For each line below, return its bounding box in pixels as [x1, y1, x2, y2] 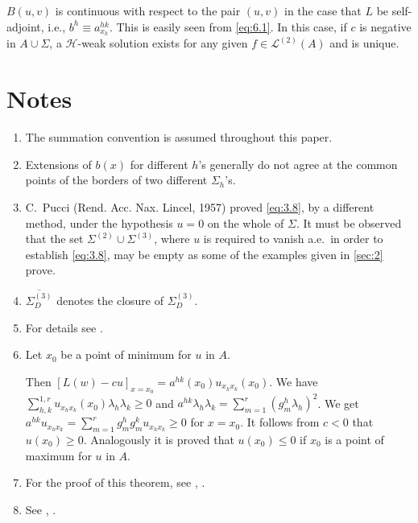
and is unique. [329, 35, 399, 51]
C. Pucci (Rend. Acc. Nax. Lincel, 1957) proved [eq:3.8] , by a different [25, 198, 375, 215]
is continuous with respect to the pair [55, 2, 241, 19]
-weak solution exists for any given [77, 35, 248, 51]
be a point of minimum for [60, 346, 192, 363]
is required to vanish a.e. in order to [203, 230, 383, 247]
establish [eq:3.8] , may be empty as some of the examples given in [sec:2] [25, 245, 383, 262]
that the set [25, 230, 84, 247]
